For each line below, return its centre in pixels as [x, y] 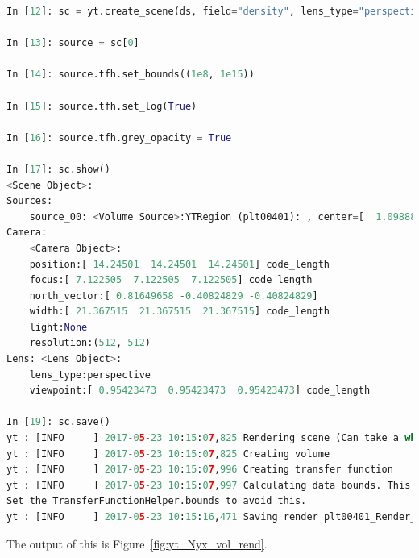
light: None [58, 327]
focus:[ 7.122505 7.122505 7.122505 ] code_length [171, 280]
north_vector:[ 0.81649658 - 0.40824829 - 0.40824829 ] [174, 296]
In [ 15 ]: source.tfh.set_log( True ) [102, 106]
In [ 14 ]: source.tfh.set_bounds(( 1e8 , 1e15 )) [131, 75]
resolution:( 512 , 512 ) [90, 343]
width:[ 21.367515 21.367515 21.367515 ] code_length [179, 312]
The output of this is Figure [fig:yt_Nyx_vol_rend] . [137, 543]
